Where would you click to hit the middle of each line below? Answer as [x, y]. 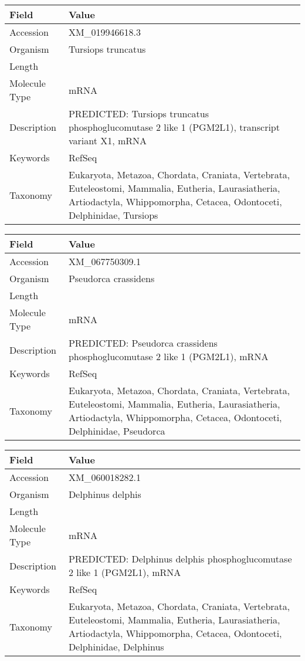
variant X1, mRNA [108, 140]
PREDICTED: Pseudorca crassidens [143, 343]
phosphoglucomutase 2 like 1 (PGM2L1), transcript [174, 127]
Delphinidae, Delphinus [116, 647]
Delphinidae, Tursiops [113, 215]
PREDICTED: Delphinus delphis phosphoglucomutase [180, 559]
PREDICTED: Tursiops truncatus [138, 113]
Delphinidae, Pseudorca [117, 431]
